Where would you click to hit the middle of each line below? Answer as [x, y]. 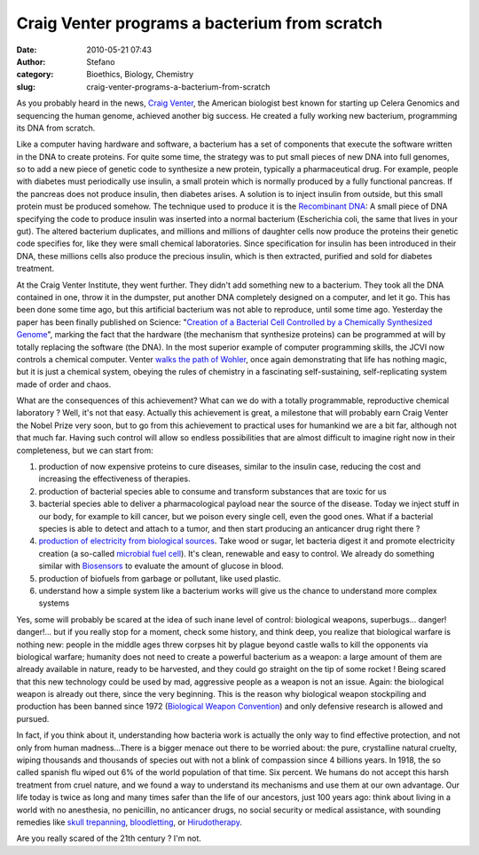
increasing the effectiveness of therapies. [114, 479]
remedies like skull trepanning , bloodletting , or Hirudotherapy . [130, 822]
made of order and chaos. [64, 384]
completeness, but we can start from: [85, 450]
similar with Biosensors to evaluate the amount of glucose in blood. [161, 566]
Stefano [101, 61]
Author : [31, 61]
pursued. [33, 718]
